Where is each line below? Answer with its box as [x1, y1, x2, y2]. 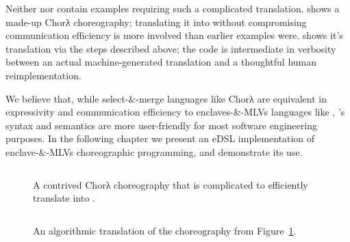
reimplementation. [5, 68, 82, 82]
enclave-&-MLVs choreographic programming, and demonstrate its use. [5, 144, 303, 159]
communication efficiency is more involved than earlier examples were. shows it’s [5, 28, 343, 42]
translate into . [33, 191, 95, 205]
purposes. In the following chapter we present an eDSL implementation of [5, 131, 315, 146]
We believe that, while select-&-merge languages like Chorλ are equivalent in [5, 91, 327, 105]
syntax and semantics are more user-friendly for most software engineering [5, 118, 317, 132]
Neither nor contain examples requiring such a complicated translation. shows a [5, 1, 340, 15]
